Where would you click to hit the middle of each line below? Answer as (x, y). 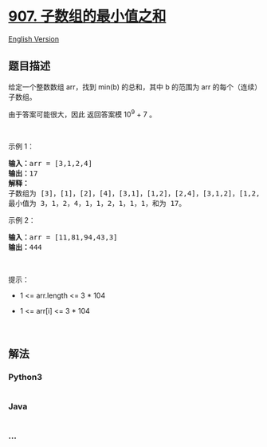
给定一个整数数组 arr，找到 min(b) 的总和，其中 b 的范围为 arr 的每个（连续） (133, 87)
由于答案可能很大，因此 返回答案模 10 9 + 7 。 (82, 113)
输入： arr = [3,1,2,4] (51, 164)
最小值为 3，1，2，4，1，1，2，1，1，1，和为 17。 (97, 204)
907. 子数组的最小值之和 (87, 16)
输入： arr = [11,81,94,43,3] (63, 237)
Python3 (25, 377)
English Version (34, 39)
